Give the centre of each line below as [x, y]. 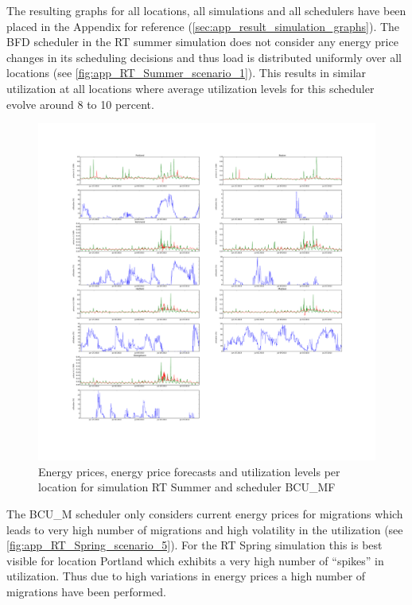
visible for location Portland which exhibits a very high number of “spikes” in [195, 560]
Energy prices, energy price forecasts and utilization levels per [189, 471]
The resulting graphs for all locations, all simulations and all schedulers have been [206, 10]
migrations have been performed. [86, 591]
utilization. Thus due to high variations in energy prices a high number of [186, 576]
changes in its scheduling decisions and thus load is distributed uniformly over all [204, 57]
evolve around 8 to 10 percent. [80, 104]
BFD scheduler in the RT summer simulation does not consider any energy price [202, 42]
